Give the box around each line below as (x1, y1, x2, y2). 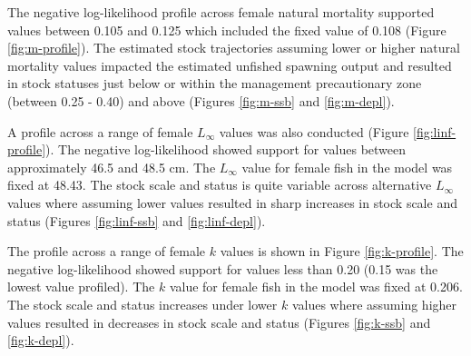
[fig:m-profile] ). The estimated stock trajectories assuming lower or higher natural (7, 38, 460, 57)
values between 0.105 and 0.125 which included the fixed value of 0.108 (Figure (7, 20, 446, 39)
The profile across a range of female (7, 242, 206, 261)
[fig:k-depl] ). (7, 331, 74, 350)
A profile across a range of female (7, 122, 193, 141)
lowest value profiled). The (7, 277, 155, 296)
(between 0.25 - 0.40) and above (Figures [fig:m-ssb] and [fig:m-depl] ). (7, 91, 395, 110)
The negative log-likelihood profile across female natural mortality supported (7, 3, 435, 21)
